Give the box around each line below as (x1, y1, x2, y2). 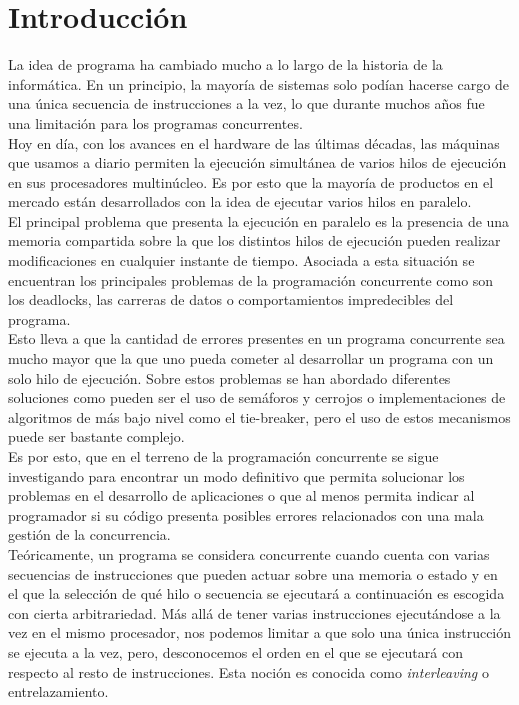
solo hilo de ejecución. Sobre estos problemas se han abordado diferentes (8, 367, 451, 388)
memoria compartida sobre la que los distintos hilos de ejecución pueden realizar (8, 230, 501, 251)
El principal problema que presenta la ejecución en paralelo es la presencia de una (8, 210, 510, 231)
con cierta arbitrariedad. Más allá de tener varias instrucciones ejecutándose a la (8, 602, 501, 623)
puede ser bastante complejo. (8, 426, 185, 447)
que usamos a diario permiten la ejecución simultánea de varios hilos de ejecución (8, 152, 507, 173)
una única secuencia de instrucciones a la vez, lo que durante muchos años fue (8, 93, 485, 114)
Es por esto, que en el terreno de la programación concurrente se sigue (8, 446, 439, 466)
